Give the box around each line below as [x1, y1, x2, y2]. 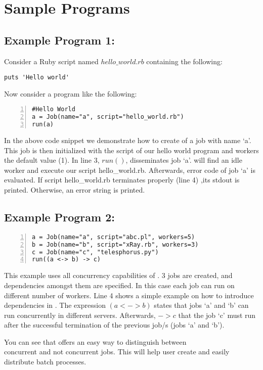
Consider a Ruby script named [4, 56, 99, 66]
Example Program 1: [4, 32, 115, 48]
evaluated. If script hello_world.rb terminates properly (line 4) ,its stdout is [4, 174, 240, 185]
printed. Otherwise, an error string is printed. [4, 184, 145, 195]
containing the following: [146, 56, 223, 66]
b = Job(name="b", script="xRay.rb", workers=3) [32, 241, 199, 248]
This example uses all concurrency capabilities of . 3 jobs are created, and [4, 270, 233, 281]
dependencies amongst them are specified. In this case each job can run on [4, 280, 235, 290]
